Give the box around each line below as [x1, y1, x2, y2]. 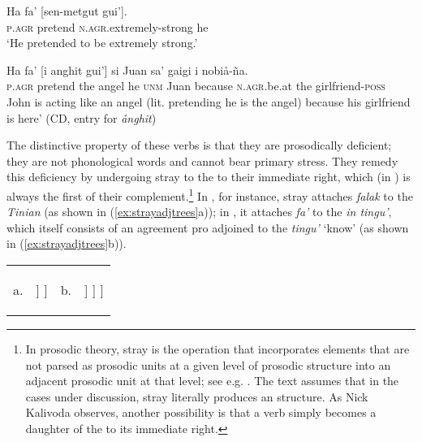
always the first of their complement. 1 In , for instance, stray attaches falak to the [6, 184, 413, 204]
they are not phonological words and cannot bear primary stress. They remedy [6, 152, 398, 169]
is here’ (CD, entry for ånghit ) [6, 109, 157, 126]
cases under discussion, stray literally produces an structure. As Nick [25, 388, 368, 405]
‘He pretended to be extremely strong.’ [6, 34, 198, 51]
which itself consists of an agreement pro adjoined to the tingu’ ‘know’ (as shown [6, 219, 409, 236]
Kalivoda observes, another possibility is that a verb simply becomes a [25, 404, 377, 421]
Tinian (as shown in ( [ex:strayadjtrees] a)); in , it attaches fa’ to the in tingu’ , [6, 203, 392, 220]
